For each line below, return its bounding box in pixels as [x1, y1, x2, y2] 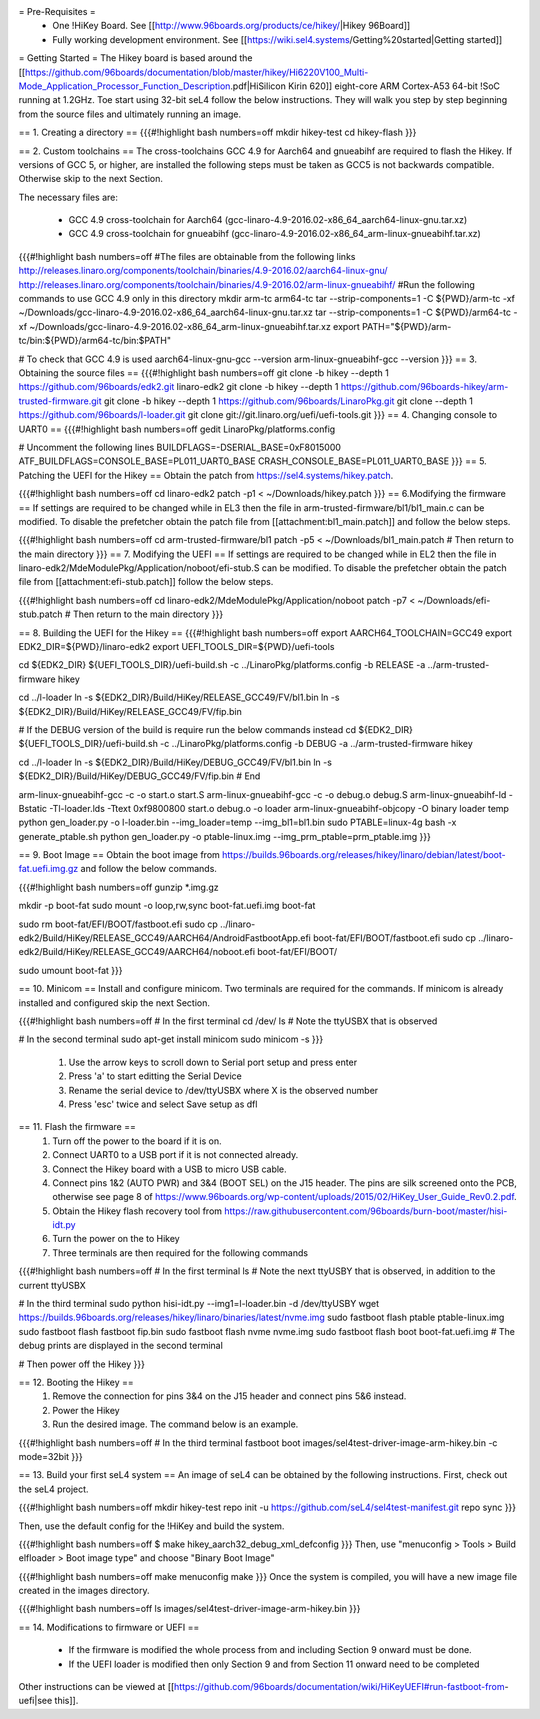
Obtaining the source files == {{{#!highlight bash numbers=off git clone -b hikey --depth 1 [18, 366, 389, 379]
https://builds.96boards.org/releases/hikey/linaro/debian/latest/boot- [221, 849, 507, 861]
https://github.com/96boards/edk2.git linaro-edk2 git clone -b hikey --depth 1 [18, 381, 339, 393]
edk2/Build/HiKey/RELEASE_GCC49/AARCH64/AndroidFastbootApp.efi [18, 932, 312, 944]
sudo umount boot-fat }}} [18, 964, 123, 976]
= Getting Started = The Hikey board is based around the [18, 52, 253, 64]
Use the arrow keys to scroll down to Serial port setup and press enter [68, 1056, 358, 1068]
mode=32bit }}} [18, 1450, 84, 1462]
